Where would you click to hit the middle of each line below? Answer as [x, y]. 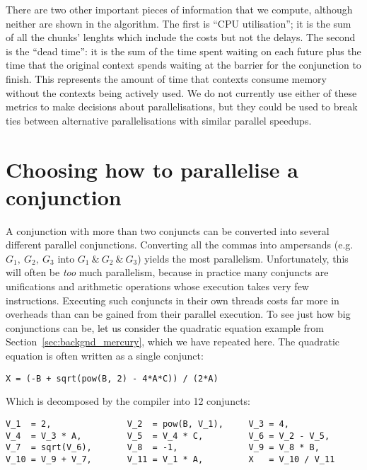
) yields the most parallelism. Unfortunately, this [243, 258]
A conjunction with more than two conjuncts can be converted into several [168, 230]
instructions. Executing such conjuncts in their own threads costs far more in [173, 300]
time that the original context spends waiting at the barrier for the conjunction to [183, 65]
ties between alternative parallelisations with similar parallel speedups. [159, 120]
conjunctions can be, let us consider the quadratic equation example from [165, 327]
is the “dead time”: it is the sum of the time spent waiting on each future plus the [183, 51]
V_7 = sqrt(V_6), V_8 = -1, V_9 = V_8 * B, [163, 448]
